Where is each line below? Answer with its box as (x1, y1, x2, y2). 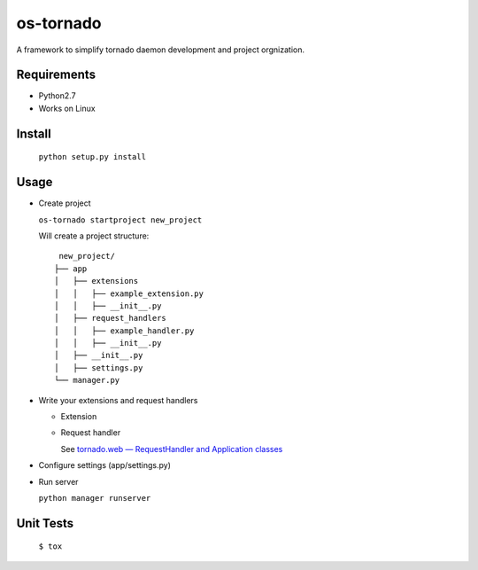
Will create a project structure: (38, 230, 150, 241)
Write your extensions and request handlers (38, 394, 198, 405)
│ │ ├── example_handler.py (54, 325, 195, 336)
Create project (38, 198, 92, 208)
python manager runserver (38, 493, 151, 503)
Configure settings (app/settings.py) (38, 460, 172, 471)
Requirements (16, 67, 96, 82)
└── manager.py (54, 375, 120, 386)
